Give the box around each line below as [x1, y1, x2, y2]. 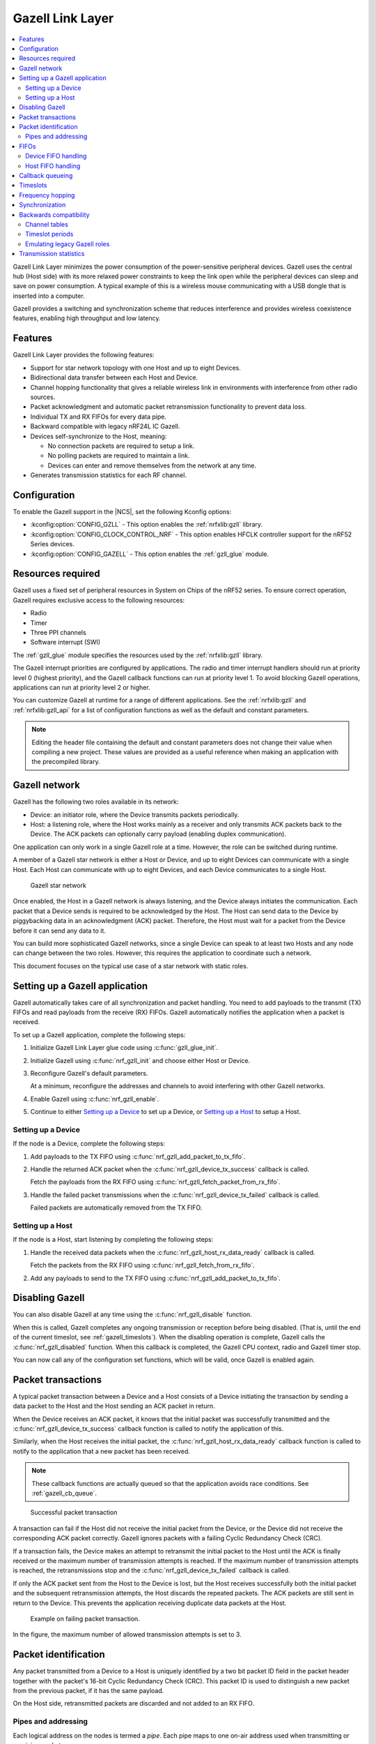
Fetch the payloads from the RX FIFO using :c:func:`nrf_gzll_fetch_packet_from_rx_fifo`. [30, 1178, 281, 1186]
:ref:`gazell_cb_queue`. [31, 1489, 97, 1498]
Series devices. [30, 540, 75, 548]
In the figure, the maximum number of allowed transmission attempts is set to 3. [13, 1630, 242, 1639]
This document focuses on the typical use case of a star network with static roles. [13, 961, 249, 970]
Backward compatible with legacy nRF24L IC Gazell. [30, 422, 180, 430]
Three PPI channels [30, 629, 86, 637]
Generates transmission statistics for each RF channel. [30, 471, 187, 479]
